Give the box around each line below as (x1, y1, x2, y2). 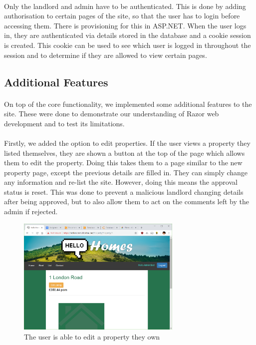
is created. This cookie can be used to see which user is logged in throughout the (4, 39, 251, 50)
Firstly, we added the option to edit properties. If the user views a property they (4, 137, 251, 148)
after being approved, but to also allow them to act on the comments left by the (4, 196, 249, 207)
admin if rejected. (4, 206, 58, 217)
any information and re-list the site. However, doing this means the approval (4, 177, 238, 187)
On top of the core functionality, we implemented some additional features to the (4, 98, 252, 109)
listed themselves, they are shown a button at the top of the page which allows (4, 147, 245, 158)
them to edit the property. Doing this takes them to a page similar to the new (4, 157, 243, 168)
